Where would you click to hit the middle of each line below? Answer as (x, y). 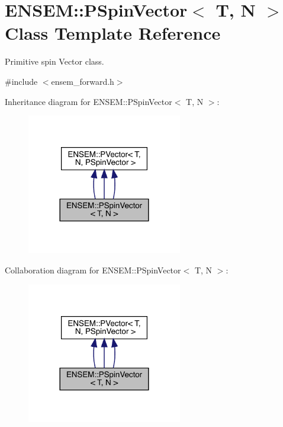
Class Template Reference (113, 33)
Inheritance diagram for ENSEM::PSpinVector (89, 101)
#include (21, 81)
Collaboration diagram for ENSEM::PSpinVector (93, 270)
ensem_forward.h (83, 81)
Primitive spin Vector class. (54, 61)
